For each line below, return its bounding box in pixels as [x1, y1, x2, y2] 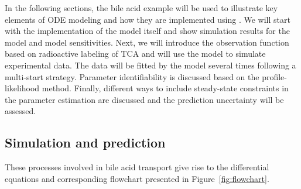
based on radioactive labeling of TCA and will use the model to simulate [5, 47, 266, 60]
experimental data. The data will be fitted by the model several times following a [5, 59, 296, 71]
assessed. [5, 105, 36, 117]
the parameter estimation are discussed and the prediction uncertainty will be [5, 93, 284, 105]
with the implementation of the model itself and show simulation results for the [5, 25, 290, 37]
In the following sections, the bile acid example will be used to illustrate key [5, 2, 278, 13]
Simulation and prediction [5, 133, 166, 152]
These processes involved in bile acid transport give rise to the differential [5, 161, 269, 173]
